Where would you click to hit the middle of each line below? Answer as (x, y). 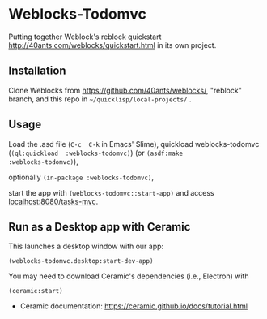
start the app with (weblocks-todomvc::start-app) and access (111, 192)
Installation (37, 71)
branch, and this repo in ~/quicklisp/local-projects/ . (100, 99)
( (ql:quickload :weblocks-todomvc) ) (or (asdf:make (96, 153)
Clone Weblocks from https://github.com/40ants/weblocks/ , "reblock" (125, 90)
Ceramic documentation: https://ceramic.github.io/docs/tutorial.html (134, 306)
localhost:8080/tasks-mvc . (53, 201)
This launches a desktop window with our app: (86, 246)
